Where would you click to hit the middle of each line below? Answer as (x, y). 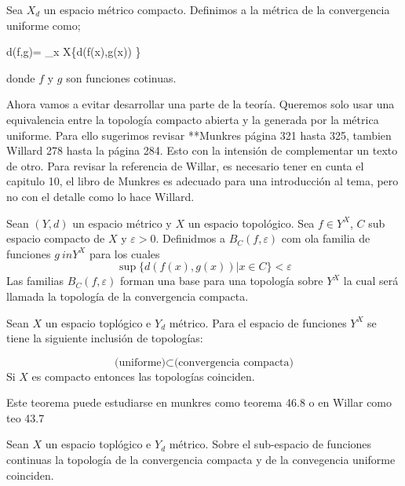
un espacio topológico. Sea (251, 223)
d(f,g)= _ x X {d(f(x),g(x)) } (74, 51)
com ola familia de (326, 238)
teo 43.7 (26, 417)
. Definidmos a (190, 238)
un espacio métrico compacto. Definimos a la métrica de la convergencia (217, 9)
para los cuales (124, 253)
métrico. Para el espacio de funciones (258, 322)
